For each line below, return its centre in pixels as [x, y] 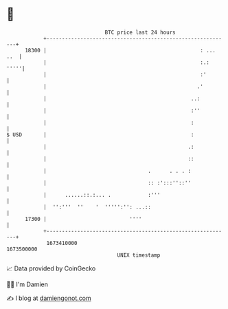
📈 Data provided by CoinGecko [51, 268]
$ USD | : [100, 135]
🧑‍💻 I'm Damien [27, 284]
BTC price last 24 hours [140, 32]
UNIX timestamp [139, 255]
